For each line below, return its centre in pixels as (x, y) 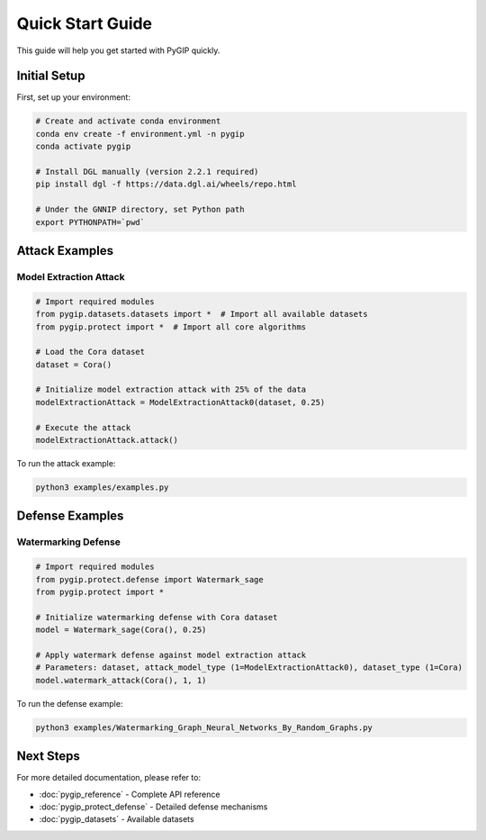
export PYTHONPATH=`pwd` (90, 222)
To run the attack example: (66, 463)
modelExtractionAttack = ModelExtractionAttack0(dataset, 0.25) (180, 402)
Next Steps (48, 756)
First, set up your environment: (73, 97)
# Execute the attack (83, 427)
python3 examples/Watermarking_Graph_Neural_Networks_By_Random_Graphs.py (204, 727)
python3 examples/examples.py (102, 487)
